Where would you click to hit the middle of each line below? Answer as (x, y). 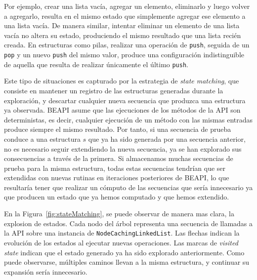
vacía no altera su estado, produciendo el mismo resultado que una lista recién (123, 35)
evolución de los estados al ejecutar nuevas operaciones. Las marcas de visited (121, 242)
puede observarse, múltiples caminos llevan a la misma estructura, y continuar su (127, 262)
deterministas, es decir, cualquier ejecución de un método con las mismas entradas (128, 119)
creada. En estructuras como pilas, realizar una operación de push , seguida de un (127, 45)
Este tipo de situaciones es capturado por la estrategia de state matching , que (122, 81)
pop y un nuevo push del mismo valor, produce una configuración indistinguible (124, 55)
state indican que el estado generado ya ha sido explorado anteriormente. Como (124, 252)
